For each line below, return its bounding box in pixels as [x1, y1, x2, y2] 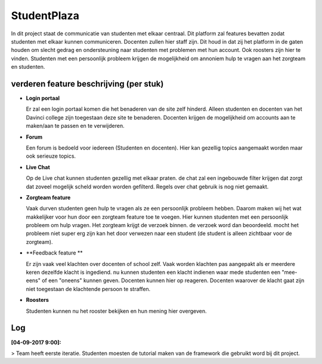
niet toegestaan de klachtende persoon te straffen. [26, 285, 151, 292]
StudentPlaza [11, 9, 80, 22]
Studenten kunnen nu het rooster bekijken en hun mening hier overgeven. [26, 307, 207, 314]
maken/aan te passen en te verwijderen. [26, 123, 125, 130]
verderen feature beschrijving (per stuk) [11, 78, 164, 89]
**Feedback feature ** [26, 249, 83, 256]
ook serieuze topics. [26, 152, 76, 160]
